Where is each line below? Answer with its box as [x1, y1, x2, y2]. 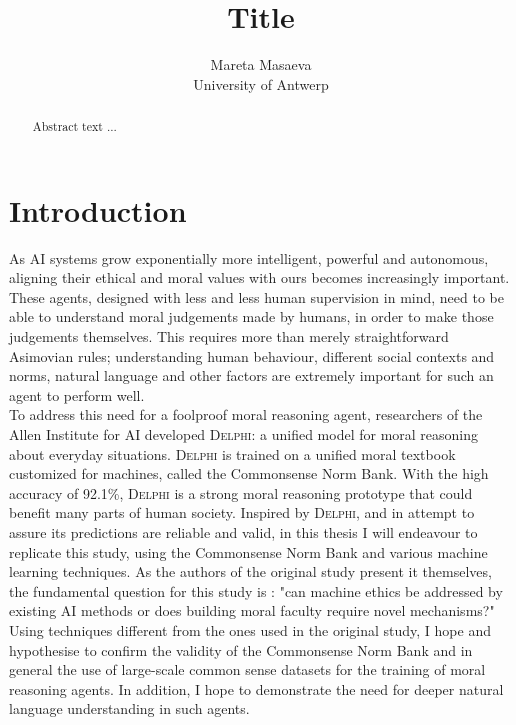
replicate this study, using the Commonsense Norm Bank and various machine [9, 541, 488, 562]
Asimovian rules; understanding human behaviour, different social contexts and [9, 345, 495, 366]
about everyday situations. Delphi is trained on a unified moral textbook [9, 443, 456, 464]
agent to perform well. [9, 384, 145, 405]
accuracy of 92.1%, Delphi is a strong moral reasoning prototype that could [9, 482, 473, 503]
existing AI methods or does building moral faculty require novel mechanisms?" [9, 600, 495, 621]
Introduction [9, 189, 187, 230]
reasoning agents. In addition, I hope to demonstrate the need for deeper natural [9, 678, 504, 699]
